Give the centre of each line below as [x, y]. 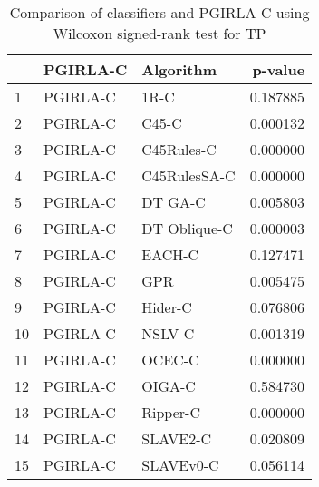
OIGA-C [169, 386]
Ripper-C [171, 412]
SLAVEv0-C [180, 465]
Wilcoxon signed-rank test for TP [159, 33]
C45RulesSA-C [188, 175]
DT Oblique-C [187, 228]
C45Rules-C [179, 149]
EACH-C [170, 254]
